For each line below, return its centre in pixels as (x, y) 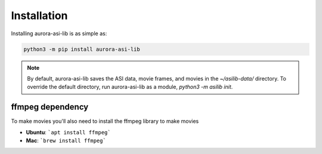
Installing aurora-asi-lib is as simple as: (59, 33)
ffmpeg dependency (50, 107)
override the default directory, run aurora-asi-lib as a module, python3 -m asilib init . (130, 87)
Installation (39, 16)
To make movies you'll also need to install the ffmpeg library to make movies (105, 121)
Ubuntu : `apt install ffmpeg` (68, 132)
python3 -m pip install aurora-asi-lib (82, 49)
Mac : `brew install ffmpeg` (66, 140)
